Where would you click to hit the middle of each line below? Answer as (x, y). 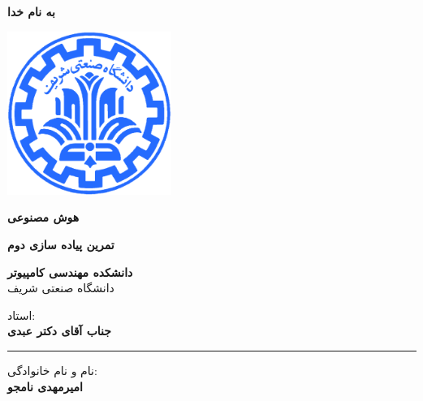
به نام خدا (31, 11)
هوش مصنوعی (43, 217)
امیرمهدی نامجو (45, 386)
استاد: (22, 315)
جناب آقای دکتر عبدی (59, 331)
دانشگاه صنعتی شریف (61, 288)
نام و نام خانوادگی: (52, 370)
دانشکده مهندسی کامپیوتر (70, 272)
